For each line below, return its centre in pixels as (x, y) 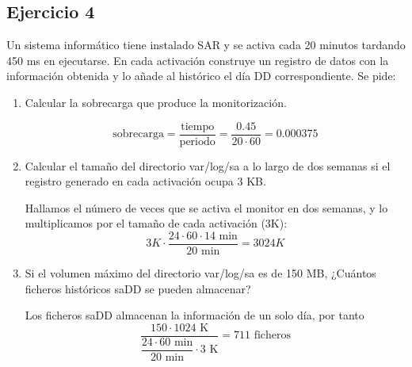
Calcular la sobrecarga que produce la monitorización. (156, 102)
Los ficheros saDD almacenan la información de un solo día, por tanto (195, 315)
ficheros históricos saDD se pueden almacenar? (138, 288)
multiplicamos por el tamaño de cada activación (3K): (156, 223)
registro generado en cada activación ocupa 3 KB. (145, 181)
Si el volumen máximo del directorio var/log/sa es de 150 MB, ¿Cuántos (200, 273)
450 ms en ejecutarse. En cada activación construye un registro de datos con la (198, 60)
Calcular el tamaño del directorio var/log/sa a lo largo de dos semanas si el (208, 165)
